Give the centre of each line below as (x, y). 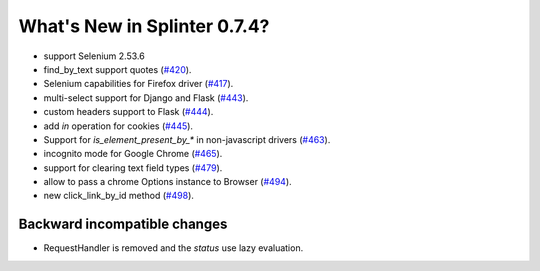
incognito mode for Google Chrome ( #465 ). (133, 154)
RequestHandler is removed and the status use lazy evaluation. (173, 248)
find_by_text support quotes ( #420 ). (117, 69)
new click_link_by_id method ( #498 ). (119, 196)
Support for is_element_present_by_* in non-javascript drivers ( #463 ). (187, 139)
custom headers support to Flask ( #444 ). (128, 112)
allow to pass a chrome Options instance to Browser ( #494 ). (167, 182)
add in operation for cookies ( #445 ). (118, 126)
